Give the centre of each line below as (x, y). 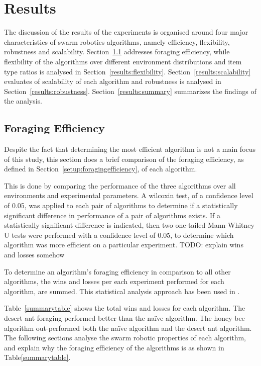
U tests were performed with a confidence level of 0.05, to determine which (119, 235)
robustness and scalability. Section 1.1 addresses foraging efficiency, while (117, 52)
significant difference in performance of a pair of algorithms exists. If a (112, 215)
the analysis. (23, 101)
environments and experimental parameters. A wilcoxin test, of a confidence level (129, 195)
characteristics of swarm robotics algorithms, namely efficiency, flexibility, (117, 41)
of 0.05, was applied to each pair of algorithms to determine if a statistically (121, 205)
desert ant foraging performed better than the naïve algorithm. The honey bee (124, 317)
